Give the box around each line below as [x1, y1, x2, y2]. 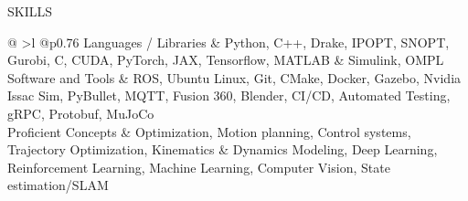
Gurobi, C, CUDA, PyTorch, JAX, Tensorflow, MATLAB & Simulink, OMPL [7, 50, 444, 69]
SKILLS [7, 2, 53, 20]
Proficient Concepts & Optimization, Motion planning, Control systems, [7, 122, 411, 141]
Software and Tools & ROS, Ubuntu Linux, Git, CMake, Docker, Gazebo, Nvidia [7, 68, 462, 87]
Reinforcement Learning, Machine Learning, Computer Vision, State [7, 157, 390, 176]
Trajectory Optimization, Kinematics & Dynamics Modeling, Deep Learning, [7, 140, 438, 159]
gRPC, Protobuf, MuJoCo [7, 103, 154, 122]
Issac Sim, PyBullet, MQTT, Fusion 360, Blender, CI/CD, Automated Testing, [7, 86, 451, 105]
